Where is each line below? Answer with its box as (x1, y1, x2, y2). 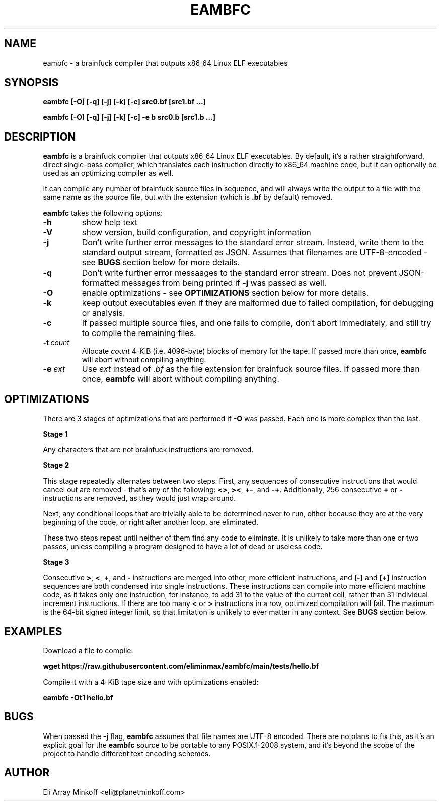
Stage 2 (43, 461, 69, 470)
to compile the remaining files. (82, 328, 196, 339)
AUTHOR (4, 766, 50, 779)
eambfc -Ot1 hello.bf (43, 693, 113, 702)
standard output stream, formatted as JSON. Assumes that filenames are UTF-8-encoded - (82, 247, 428, 258)
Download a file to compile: (43, 646, 133, 655)
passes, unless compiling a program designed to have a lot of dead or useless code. (43, 542, 323, 551)
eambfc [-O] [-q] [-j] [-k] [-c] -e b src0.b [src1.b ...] (43, 113, 216, 122)
